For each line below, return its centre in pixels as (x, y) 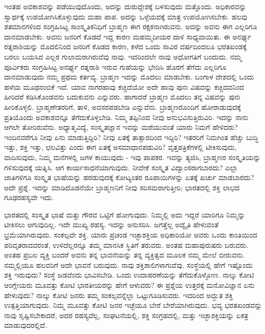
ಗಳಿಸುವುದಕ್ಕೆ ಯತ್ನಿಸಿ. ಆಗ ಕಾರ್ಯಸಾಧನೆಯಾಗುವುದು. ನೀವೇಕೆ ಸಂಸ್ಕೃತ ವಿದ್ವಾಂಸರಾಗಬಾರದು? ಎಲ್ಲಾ (121, 167)
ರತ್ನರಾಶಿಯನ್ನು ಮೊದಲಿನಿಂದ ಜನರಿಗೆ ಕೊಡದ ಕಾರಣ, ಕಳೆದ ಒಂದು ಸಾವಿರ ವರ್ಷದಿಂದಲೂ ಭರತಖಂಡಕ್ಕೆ (126, 46)
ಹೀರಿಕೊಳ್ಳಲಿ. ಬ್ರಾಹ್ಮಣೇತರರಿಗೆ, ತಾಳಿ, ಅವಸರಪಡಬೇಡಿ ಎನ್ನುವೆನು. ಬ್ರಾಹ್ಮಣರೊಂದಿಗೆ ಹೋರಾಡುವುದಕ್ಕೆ (123, 106)
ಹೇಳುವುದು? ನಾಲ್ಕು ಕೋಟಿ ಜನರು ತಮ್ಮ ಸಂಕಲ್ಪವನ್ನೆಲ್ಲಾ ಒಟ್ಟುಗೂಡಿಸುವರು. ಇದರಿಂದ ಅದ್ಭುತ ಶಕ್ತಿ (119, 295)
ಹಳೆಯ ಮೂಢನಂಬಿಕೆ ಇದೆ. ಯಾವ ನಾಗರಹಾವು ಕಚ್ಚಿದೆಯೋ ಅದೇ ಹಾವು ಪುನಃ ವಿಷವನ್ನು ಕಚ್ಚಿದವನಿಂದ (124, 86)
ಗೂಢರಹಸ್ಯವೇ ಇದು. (29, 197)
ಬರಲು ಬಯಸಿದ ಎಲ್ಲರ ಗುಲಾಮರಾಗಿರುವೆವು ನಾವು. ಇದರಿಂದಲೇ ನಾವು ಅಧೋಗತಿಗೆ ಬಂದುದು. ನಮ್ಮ (123, 56)
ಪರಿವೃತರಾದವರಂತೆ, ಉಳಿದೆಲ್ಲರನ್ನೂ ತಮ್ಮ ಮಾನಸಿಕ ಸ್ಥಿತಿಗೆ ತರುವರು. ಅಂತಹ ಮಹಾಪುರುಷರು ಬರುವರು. (126, 244)
